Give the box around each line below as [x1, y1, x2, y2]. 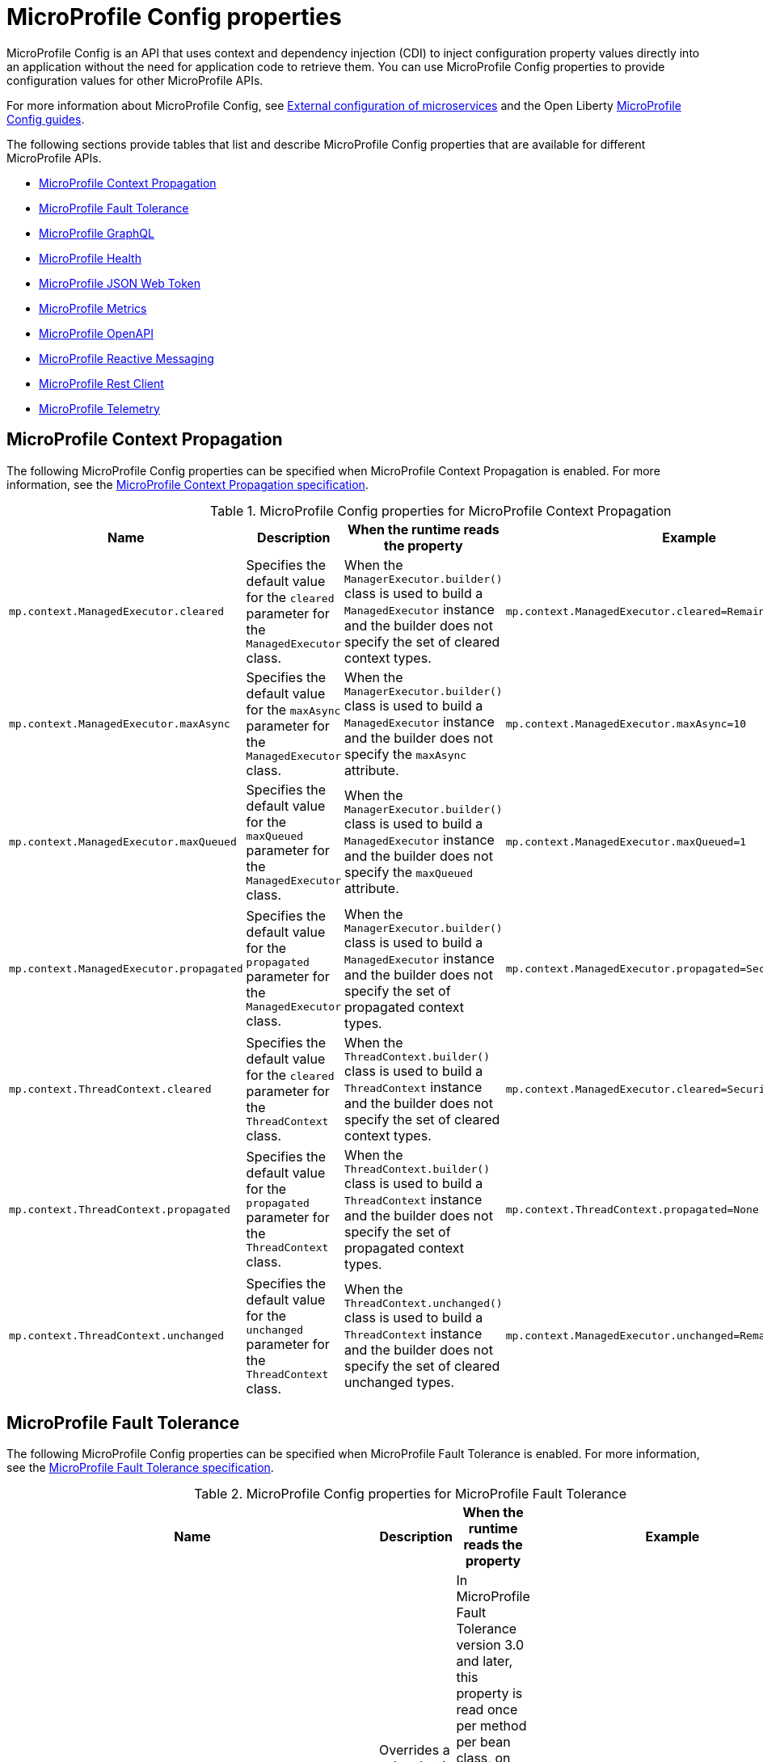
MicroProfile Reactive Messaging [39, 351, 214, 365]
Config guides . [6, 112, 85, 126]
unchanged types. [344, 1374, 455, 1391]
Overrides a [379, 1742, 450, 1759]
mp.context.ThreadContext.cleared [9, 1082, 212, 1095]
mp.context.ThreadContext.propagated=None [505, 1203, 759, 1216]
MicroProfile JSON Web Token [39, 276, 200, 290]
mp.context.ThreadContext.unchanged [9, 1330, 225, 1343]
